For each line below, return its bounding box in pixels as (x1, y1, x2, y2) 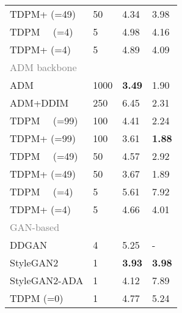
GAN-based (10, 220, 60, 234)
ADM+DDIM (10, 96, 69, 110)
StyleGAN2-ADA (10, 273, 84, 287)
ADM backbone (10, 60, 77, 74)
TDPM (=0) (10, 291, 64, 305)
